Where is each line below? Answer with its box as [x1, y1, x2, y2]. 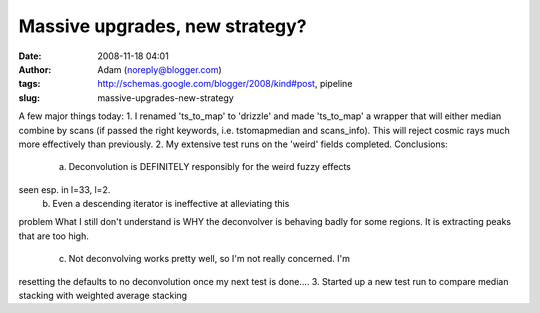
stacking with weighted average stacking [18, 290, 188, 302]
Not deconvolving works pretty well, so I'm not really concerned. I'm [68, 253, 350, 265]
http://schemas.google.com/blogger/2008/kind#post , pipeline [97, 78, 353, 90]
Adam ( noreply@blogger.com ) [97, 63, 222, 75]
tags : [18, 78, 41, 90]
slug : [18, 91, 40, 104]
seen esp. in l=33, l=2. [18, 183, 111, 195]
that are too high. [18, 230, 89, 242]
